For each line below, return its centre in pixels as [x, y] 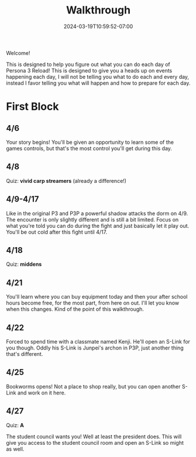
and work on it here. [42, 393]
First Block [32, 107]
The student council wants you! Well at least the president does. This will [94, 437]
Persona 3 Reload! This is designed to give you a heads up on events [89, 70]
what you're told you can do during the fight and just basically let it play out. [98, 226]
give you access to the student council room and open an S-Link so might [95, 442]
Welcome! [18, 53]
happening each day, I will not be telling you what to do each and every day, [97, 77]
